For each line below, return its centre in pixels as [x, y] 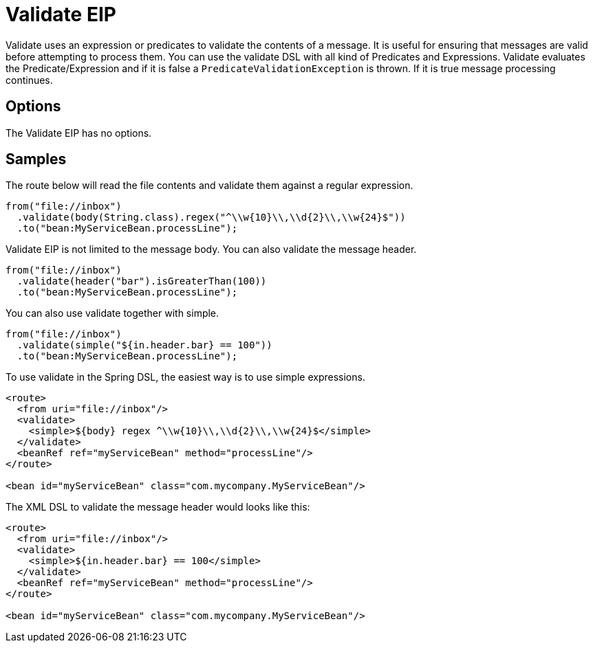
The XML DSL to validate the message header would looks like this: [158, 507]
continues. [29, 80]
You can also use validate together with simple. [112, 313]
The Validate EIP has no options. [79, 133]
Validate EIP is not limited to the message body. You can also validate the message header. [211, 249]
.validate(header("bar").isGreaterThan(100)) [142, 281]
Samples [36, 159]
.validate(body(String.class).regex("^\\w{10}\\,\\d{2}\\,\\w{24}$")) [211, 217]
